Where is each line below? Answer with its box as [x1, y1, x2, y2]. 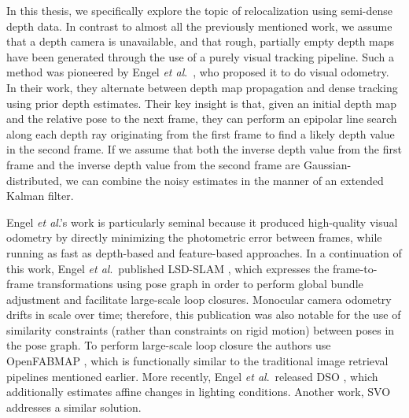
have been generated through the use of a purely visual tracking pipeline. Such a [6, 48, 395, 65]
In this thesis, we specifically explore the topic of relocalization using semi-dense [6, 2, 392, 18]
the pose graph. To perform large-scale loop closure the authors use [6, 337, 331, 353]
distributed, [6, 172, 62, 188]
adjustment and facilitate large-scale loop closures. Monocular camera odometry [6, 290, 392, 307]
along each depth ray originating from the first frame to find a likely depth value [6, 125, 395, 142]
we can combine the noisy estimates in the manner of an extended [65, 172, 384, 188]
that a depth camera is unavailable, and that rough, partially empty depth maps [6, 33, 395, 50]
